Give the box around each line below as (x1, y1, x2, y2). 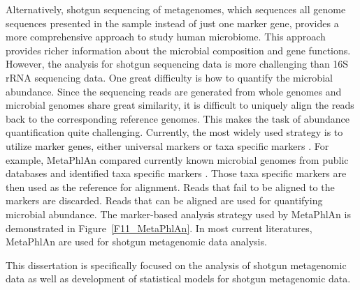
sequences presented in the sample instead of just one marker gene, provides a (6, 15, 339, 30)
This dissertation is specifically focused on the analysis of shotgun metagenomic (6, 257, 347, 272)
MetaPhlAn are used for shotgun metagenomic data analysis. (6, 234, 267, 249)
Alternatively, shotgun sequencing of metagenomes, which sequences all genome (6, 2, 346, 16)
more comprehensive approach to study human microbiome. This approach (6, 29, 326, 44)
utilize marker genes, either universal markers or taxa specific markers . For (6, 138, 329, 153)
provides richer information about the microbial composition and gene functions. (6, 43, 351, 57)
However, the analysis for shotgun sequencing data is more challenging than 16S (6, 56, 349, 71)
